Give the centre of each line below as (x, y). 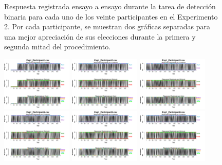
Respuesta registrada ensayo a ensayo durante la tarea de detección (110, 6)
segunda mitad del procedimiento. (58, 47)
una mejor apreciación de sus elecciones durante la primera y (100, 36)
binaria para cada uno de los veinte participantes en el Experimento (111, 16)
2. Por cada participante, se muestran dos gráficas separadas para (107, 26)
